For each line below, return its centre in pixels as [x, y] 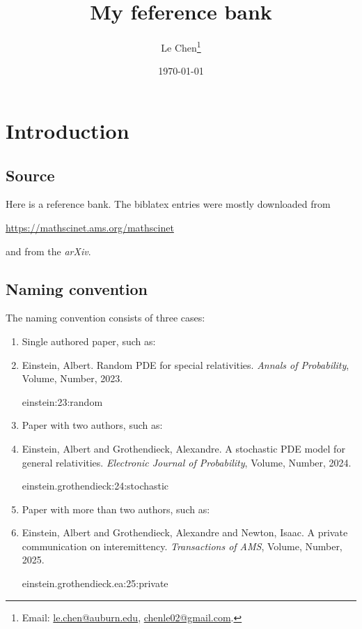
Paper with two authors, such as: [92, 425]
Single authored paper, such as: [89, 341]
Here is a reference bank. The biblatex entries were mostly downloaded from [168, 204]
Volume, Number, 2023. [72, 378]
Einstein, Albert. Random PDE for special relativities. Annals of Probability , [186, 364]
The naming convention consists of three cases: [105, 318]
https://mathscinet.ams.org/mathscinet [90, 227]
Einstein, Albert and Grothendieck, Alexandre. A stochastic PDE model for [183, 448]
